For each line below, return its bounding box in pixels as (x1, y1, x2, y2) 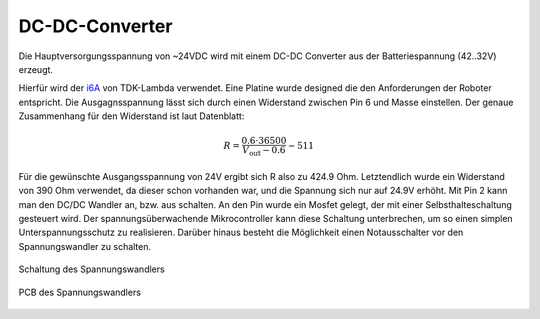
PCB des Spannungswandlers (18, 286, 142, 298)
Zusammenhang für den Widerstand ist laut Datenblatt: (18, 110, 245, 122)
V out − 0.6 (241, 145, 286, 159)
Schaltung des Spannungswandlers (18, 263, 165, 275)
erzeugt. (18, 63, 54, 75)
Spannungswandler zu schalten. (18, 240, 152, 252)
